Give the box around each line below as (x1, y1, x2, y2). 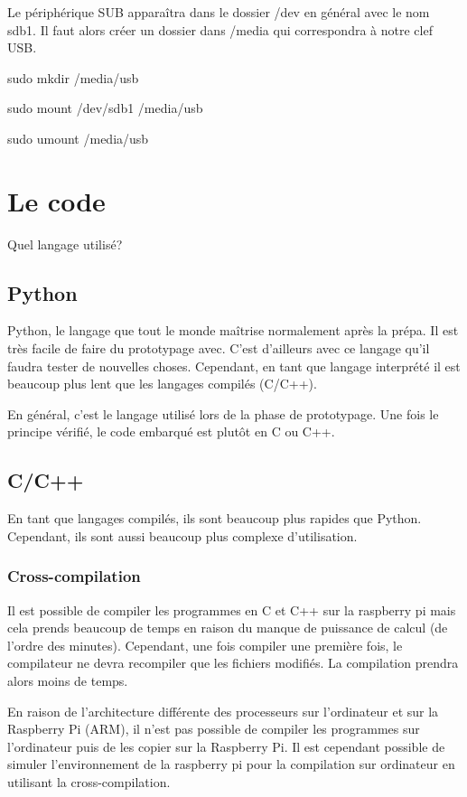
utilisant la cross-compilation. (7, 773, 171, 791)
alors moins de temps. (7, 671, 128, 690)
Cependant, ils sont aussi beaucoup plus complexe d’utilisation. (7, 526, 358, 545)
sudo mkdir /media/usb (7, 68, 139, 87)
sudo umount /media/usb (7, 128, 149, 147)
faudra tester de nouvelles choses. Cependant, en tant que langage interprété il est (7, 356, 461, 375)
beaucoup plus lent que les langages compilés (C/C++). (7, 374, 317, 393)
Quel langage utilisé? (7, 234, 123, 253)
